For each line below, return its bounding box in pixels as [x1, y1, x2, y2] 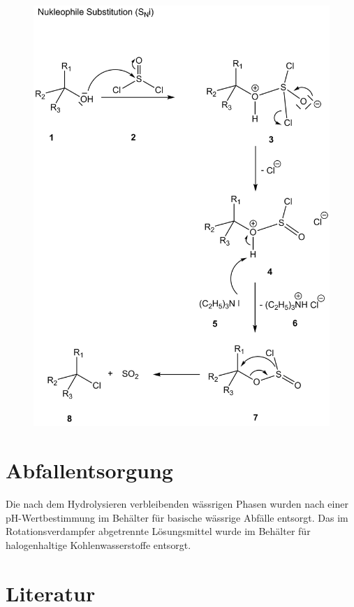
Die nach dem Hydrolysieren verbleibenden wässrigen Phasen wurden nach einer [6, 497, 348, 511]
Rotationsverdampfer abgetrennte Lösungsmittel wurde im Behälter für [6, 524, 311, 538]
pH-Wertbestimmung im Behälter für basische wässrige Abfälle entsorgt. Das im [6, 510, 348, 524]
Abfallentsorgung [6, 456, 173, 485]
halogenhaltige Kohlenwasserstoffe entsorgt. [6, 537, 191, 552]
